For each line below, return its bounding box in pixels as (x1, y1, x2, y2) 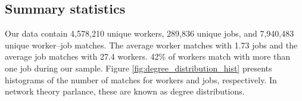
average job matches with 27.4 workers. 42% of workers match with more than (5, 50, 291, 63)
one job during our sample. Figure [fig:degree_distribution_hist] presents (5, 61, 272, 74)
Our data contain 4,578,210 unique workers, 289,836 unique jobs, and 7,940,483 (5, 27, 294, 40)
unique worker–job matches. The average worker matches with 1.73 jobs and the (5, 38, 298, 51)
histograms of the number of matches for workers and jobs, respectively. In (5, 73, 277, 86)
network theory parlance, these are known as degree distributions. (5, 85, 245, 97)
